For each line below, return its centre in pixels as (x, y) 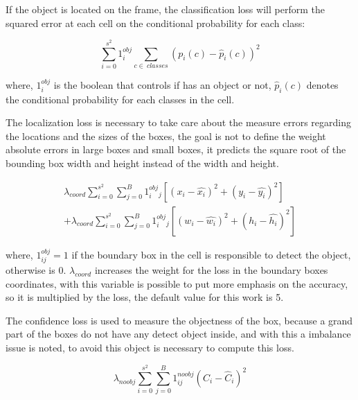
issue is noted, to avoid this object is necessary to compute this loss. (150, 348)
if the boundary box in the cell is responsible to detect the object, (211, 254)
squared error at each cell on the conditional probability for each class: (155, 23)
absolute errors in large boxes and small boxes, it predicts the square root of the (176, 149)
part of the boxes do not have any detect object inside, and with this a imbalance (178, 334)
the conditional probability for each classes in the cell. (120, 99)
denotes (322, 84)
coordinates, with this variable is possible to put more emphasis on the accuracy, (177, 283)
